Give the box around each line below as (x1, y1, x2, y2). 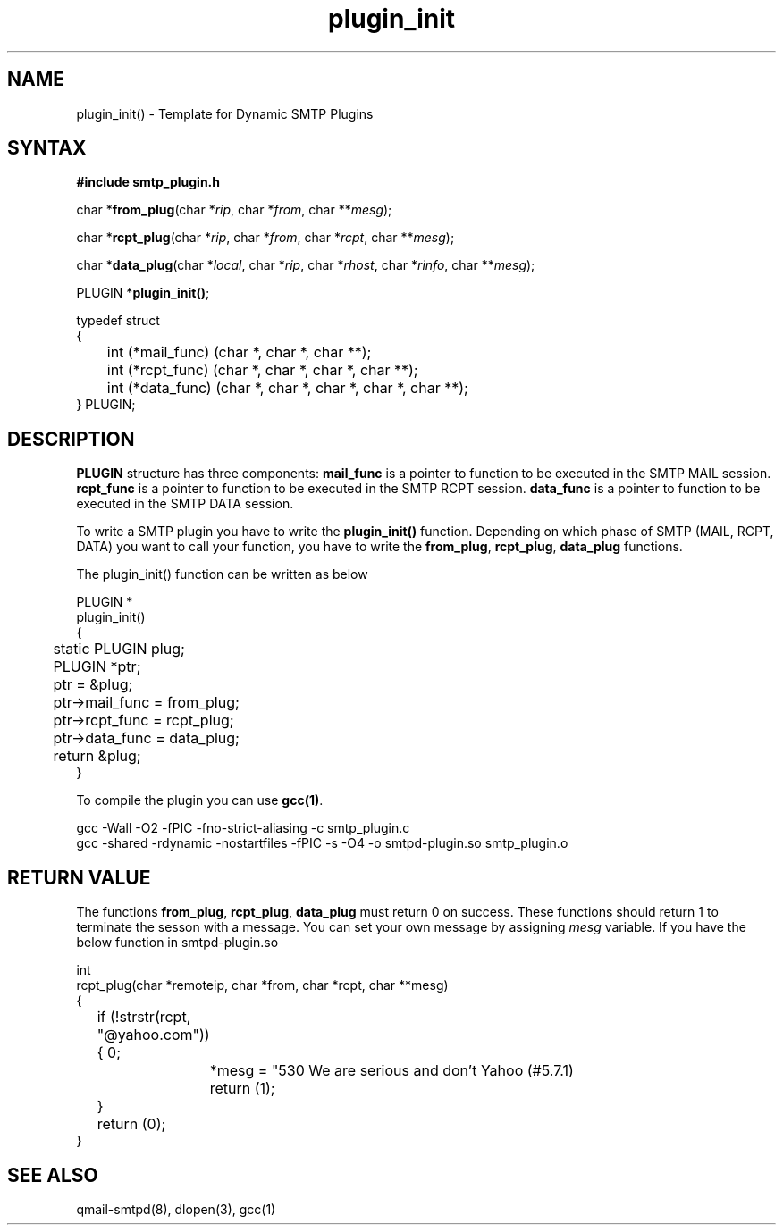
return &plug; (53, 747, 141, 766)
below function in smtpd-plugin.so (76, 934, 279, 951)
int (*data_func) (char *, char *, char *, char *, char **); (106, 379, 468, 398)
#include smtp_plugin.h (76, 174, 221, 190)
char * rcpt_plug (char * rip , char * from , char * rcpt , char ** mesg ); (76, 230, 455, 246)
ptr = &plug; (53, 675, 133, 694)
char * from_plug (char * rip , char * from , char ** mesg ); (76, 202, 392, 218)
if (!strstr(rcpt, (97, 1008, 191, 1027)
